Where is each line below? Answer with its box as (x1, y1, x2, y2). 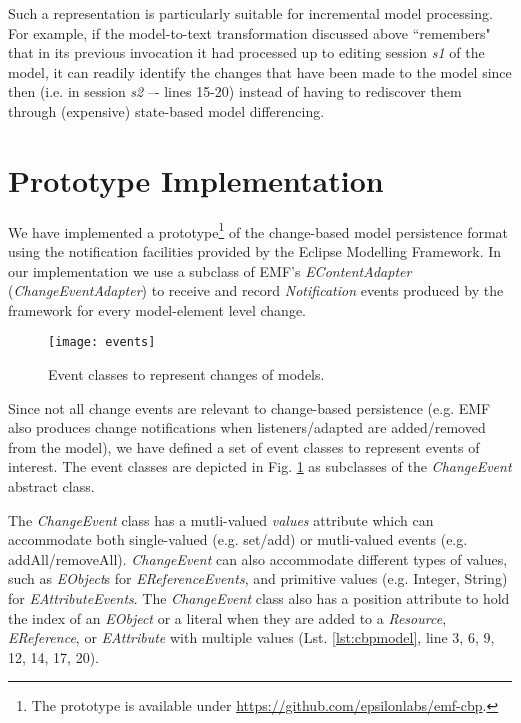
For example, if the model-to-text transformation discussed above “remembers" (8, 22, 491, 43)
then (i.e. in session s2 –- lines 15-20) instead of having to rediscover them (8, 81, 462, 102)
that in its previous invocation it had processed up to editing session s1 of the (8, 42, 485, 63)
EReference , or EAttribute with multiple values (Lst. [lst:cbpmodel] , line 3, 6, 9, (8, 627, 495, 648)
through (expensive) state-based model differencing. (8, 100, 325, 121)
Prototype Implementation (8, 159, 384, 200)
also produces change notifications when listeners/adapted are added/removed (8, 417, 486, 438)
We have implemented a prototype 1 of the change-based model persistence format (8, 218, 509, 242)
